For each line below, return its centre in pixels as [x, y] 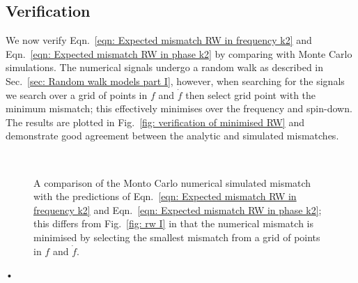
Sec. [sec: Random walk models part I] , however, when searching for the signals [175, 81]
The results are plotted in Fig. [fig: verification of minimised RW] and [155, 122]
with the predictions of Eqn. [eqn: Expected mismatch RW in [165, 196]
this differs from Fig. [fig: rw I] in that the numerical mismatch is [173, 223]
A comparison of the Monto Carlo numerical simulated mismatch [172, 182]
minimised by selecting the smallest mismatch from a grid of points [177, 237]
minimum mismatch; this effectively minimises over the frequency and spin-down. [179, 108]
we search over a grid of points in [77, 94]
